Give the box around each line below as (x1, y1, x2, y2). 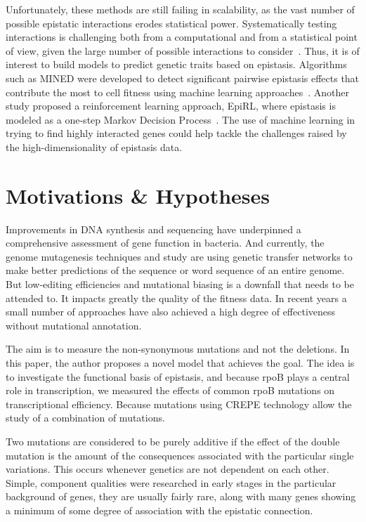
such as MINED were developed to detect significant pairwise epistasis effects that (6, 70, 360, 85)
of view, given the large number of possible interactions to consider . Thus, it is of (6, 43, 360, 58)
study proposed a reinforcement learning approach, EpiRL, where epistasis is (6, 98, 336, 113)
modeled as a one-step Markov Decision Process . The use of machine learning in (6, 112, 355, 126)
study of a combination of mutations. (6, 410, 165, 425)
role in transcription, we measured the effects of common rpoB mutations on (6, 383, 335, 398)
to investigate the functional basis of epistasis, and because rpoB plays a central (6, 369, 350, 384)
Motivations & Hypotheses (6, 181, 270, 209)
